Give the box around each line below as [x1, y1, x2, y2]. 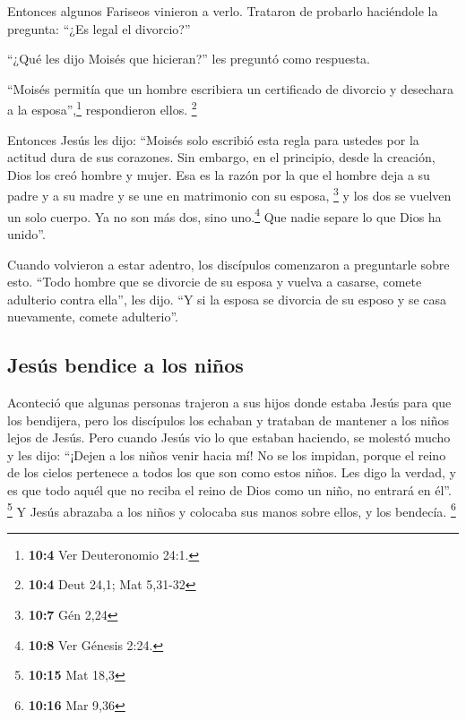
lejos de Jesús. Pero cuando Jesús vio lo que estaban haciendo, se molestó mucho [7, 428, 451, 447]
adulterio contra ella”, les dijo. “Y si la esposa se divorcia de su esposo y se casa [7, 289, 447, 308]
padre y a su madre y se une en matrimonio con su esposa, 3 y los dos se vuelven [7, 184, 452, 205]
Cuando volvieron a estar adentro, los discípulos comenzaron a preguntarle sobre [7, 254, 450, 273]
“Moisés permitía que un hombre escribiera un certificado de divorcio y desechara [7, 79, 453, 98]
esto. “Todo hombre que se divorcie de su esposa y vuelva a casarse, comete [7, 272, 422, 291]
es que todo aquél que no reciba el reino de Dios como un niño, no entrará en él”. [7, 481, 452, 500]
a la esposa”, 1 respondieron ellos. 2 [7, 98, 197, 119]
